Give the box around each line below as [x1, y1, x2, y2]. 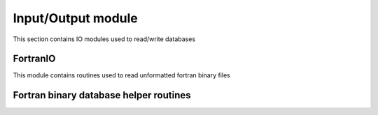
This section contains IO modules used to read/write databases [13, 35, 196, 43]
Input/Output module [13, 10, 138, 26]
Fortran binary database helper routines [13, 89, 192, 101]
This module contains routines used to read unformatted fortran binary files [13, 71, 230, 79]
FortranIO [13, 53, 56, 65]
